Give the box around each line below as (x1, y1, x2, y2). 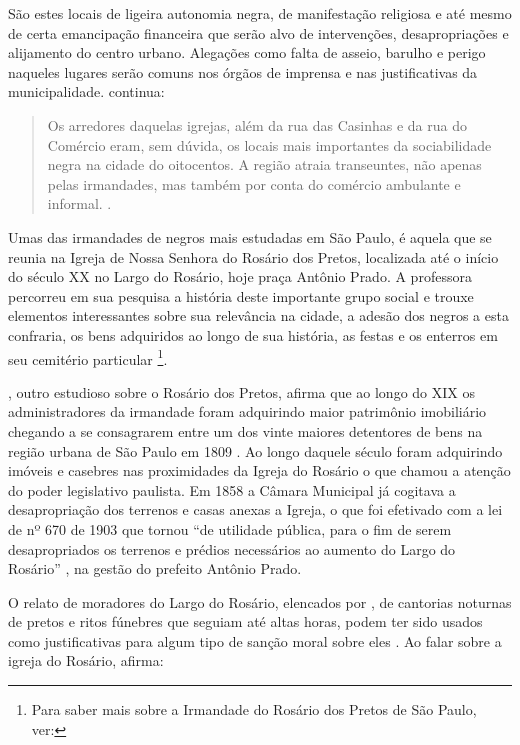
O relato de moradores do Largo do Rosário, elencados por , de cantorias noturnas (8, 591, 512, 612)
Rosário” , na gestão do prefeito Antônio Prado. (8, 558, 302, 579)
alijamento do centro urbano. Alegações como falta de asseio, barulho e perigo (8, 42, 486, 63)
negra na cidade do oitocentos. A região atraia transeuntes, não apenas (47, 154, 482, 175)
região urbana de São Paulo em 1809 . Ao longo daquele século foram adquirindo (8, 440, 503, 461)
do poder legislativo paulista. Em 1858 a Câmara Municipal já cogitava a (8, 479, 456, 500)
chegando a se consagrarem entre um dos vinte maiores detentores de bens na (8, 420, 483, 441)
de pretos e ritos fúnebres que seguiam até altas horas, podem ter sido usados (8, 611, 483, 632)
